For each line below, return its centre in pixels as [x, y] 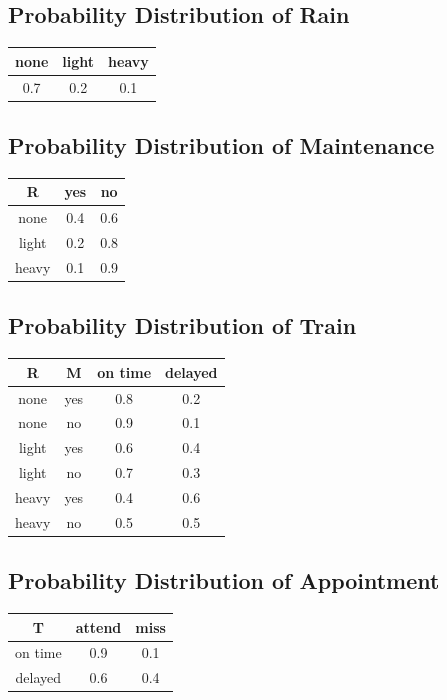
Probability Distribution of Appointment [224, 580]
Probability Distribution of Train [182, 325]
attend [98, 626]
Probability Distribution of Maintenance [221, 145]
